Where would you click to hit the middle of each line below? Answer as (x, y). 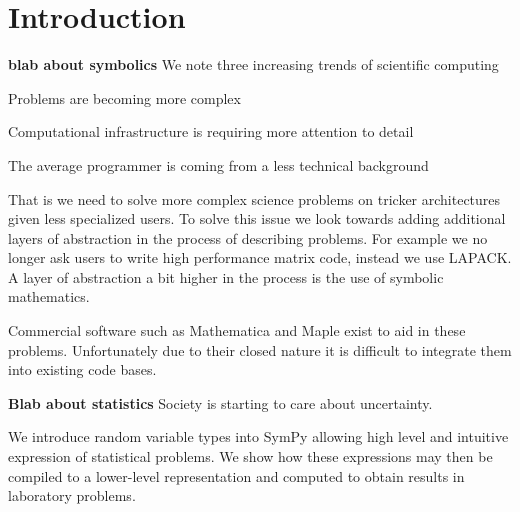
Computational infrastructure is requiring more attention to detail (211, 131)
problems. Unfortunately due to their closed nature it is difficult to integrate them (260, 349)
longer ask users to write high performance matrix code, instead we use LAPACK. (260, 257)
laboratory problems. (72, 495)
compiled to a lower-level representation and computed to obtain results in (236, 475)
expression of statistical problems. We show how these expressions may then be (250, 456)
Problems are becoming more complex (124, 97)
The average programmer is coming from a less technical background (218, 164)
